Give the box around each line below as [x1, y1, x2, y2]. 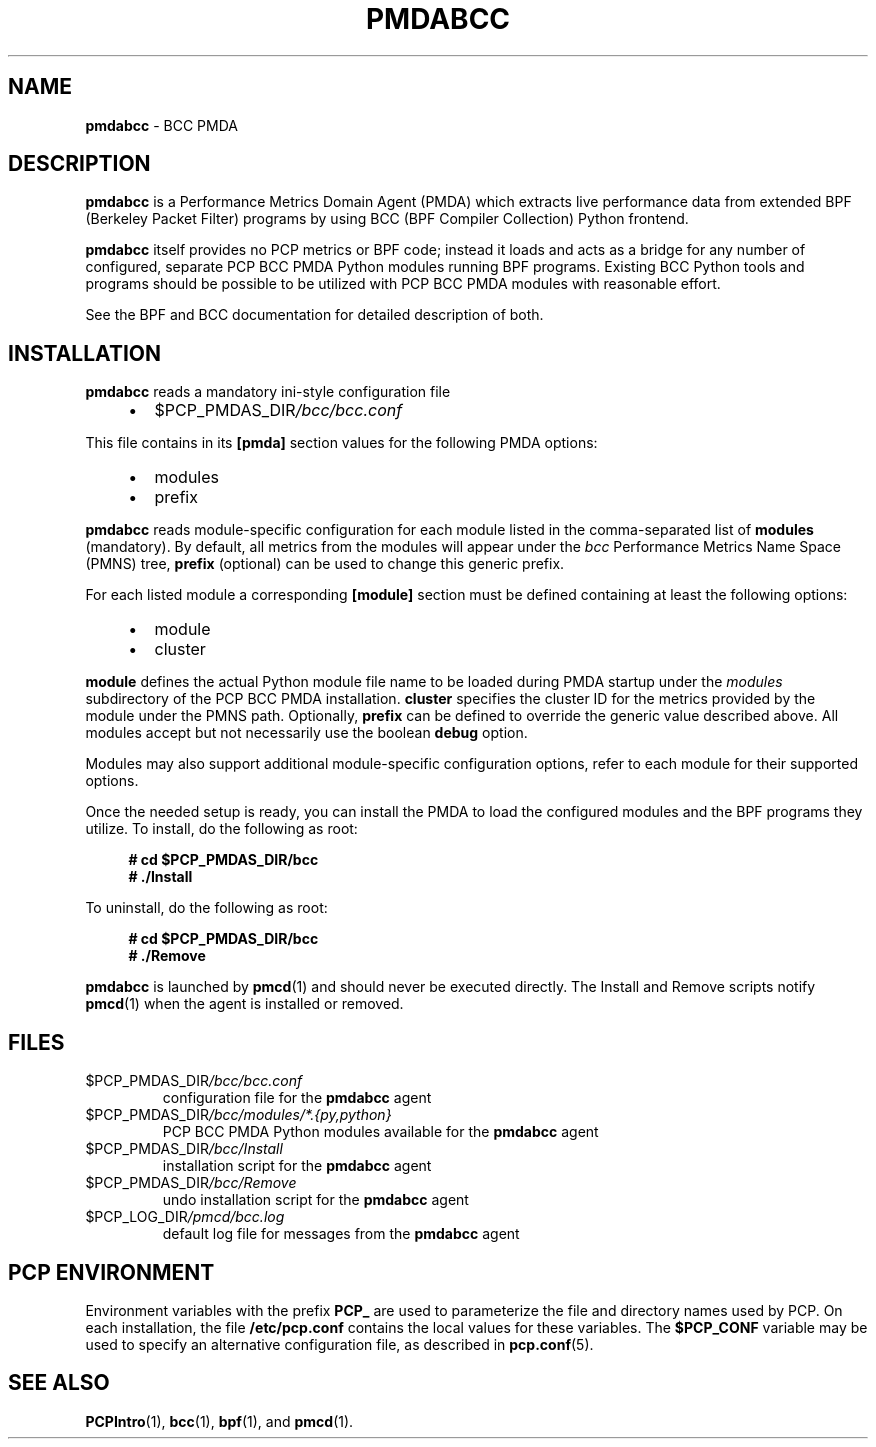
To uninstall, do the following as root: [85, 899, 328, 917]
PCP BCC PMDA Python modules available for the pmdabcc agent [162, 1123, 599, 1141]
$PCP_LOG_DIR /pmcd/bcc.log [85, 1208, 285, 1226]
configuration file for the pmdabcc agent [162, 1089, 432, 1107]
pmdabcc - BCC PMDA [85, 116, 238, 134]
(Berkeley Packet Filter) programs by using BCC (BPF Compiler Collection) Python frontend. [85, 210, 689, 228]
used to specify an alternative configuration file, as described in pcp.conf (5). [85, 1335, 594, 1353]
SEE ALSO [8, 1370, 110, 1396]
